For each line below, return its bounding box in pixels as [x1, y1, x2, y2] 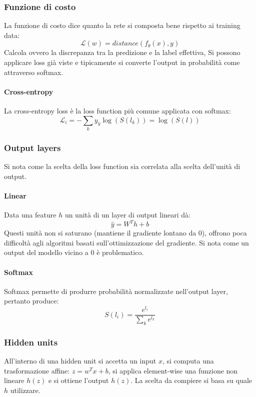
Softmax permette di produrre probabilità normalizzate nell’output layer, [4, 285, 228, 296]
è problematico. [96, 247, 144, 257]
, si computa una [162, 355, 214, 366]
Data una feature [4, 209, 56, 220]
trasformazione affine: [4, 365, 70, 375]
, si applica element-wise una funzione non [108, 365, 238, 375]
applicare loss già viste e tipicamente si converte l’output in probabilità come [4, 57, 240, 67]
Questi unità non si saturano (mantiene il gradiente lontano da [4, 227, 196, 238]
